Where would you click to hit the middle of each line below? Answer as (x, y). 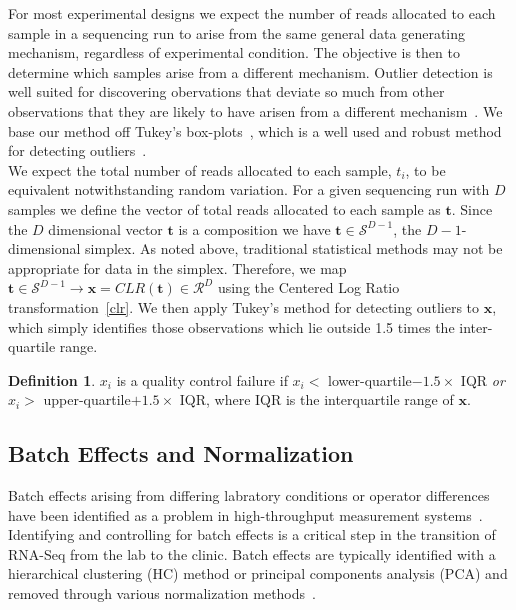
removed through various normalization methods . (162, 593)
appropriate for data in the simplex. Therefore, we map (177, 267)
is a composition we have (254, 228)
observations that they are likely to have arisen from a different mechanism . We (255, 110)
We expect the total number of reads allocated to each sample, (200, 169)
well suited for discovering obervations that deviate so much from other (226, 91)
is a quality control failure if (202, 379)
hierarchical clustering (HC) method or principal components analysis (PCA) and (258, 573)
